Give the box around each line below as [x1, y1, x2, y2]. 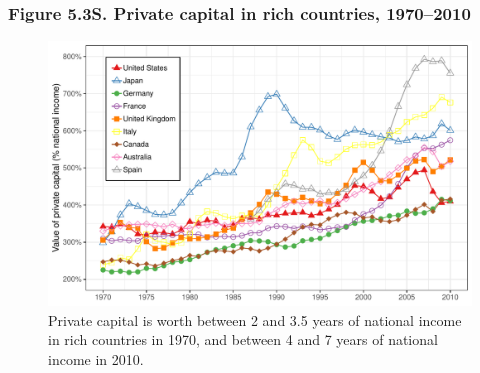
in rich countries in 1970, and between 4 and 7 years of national [48, 329, 438, 350]
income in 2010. [48, 349, 144, 369]
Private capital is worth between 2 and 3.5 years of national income [48, 309, 462, 330]
